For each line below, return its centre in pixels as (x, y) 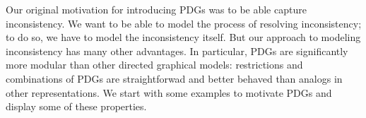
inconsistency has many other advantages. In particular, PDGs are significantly (177, 51)
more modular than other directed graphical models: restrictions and (154, 65)
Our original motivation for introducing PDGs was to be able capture (156, 9)
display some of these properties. (76, 106)
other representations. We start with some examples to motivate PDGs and (169, 92)
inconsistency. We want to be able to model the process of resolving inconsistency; (184, 23)
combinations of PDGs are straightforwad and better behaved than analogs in (174, 78)
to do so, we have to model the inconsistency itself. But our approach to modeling (183, 37)
